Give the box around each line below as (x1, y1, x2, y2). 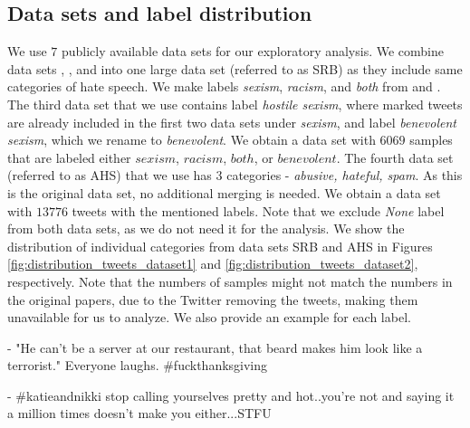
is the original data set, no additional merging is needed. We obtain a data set (7, 183, 441, 202)
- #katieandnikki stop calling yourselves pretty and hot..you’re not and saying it (7, 385, 455, 404)
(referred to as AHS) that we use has (7, 166, 212, 185)
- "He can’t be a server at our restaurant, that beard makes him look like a (7, 338, 423, 357)
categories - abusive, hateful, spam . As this (226, 166, 463, 185)
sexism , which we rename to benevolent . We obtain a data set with (7, 130, 376, 149)
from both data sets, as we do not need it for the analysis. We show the (7, 219, 405, 238)
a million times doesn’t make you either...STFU (7, 404, 272, 423)
